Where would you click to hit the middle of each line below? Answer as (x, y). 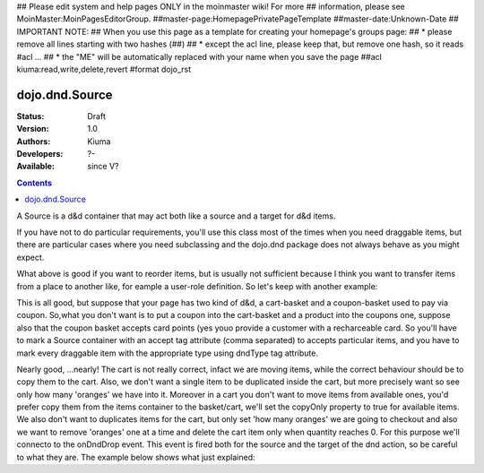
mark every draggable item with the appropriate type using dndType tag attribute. (167, 353)
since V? (103, 167)
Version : (33, 129)
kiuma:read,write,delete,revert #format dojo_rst (104, 69)
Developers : (40, 154)
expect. (30, 257)
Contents (35, 183)
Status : (30, 116)
